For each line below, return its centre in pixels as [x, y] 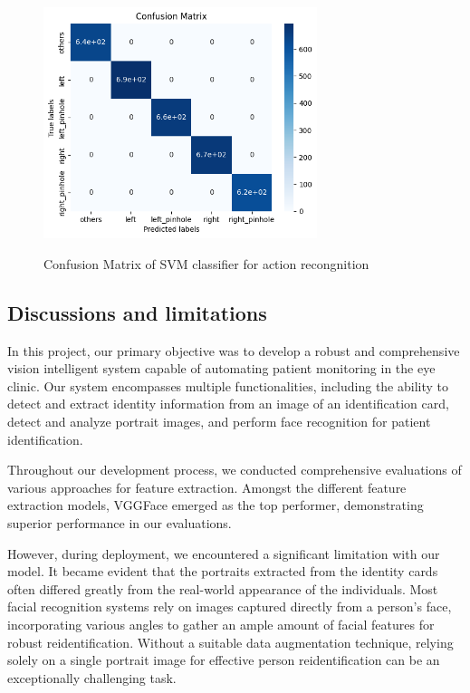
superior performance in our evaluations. [120, 522]
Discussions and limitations [137, 312]
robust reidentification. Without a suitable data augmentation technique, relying [230, 642]
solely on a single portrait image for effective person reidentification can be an [224, 660]
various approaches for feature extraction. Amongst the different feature [207, 487]
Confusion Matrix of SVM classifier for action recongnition [206, 263]
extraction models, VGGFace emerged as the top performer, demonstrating [216, 505]
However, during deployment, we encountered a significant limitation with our [224, 553]
